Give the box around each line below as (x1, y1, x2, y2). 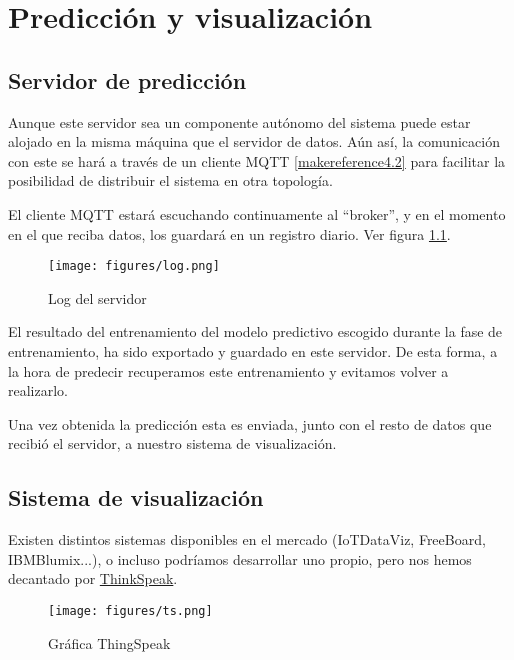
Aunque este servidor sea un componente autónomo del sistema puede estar (8, 111, 471, 132)
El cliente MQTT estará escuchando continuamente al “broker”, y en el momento (8, 203, 506, 224)
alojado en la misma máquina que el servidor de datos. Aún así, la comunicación (8, 131, 500, 152)
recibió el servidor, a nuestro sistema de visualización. (8, 433, 337, 454)
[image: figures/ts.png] (48, 603, 213, 618)
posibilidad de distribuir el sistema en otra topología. (8, 170, 333, 191)
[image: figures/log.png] (48, 259, 220, 274)
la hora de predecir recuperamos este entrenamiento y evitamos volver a (8, 360, 449, 381)
